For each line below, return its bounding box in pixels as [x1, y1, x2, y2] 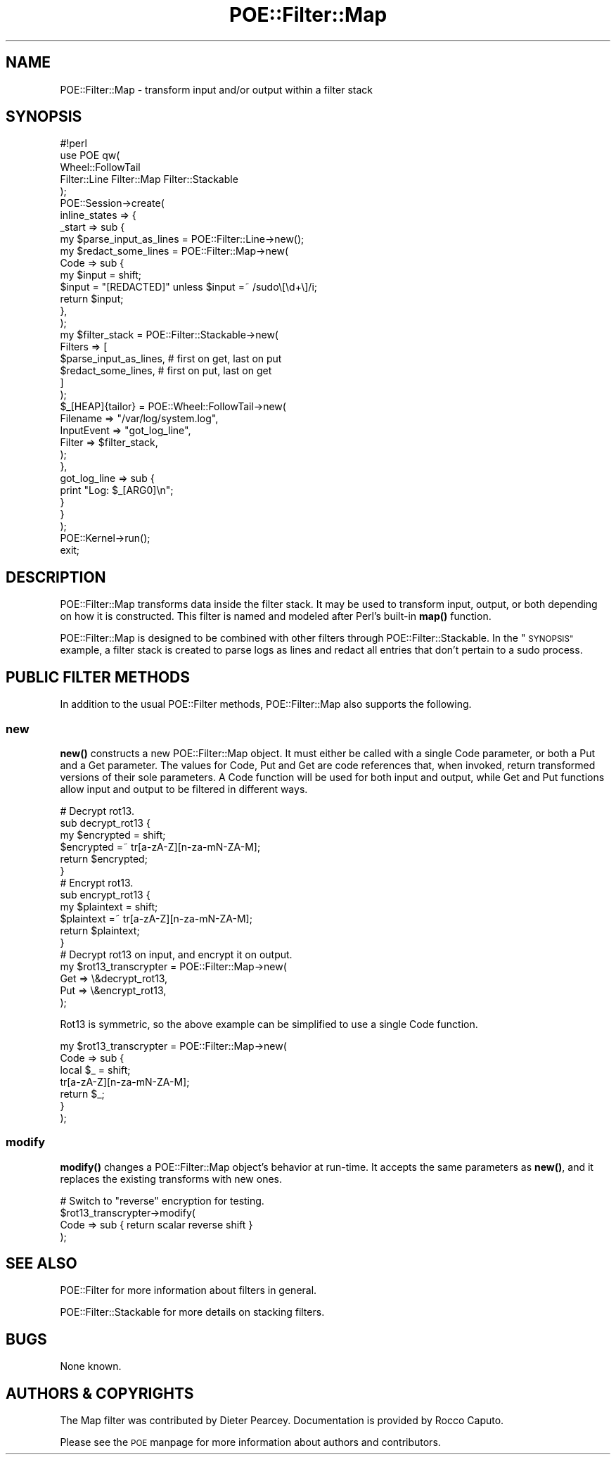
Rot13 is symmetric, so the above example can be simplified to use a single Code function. [60, 1017, 478, 1030]
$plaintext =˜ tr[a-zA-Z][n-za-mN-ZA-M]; [60, 912, 252, 925]
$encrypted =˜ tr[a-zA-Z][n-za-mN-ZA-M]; [60, 840, 261, 853]
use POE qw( [60, 149, 120, 162]
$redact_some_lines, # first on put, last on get [60, 364, 272, 377]
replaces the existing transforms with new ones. [60, 1172, 282, 1185]
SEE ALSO [6, 1255, 77, 1273]
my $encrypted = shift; [60, 828, 166, 841]
